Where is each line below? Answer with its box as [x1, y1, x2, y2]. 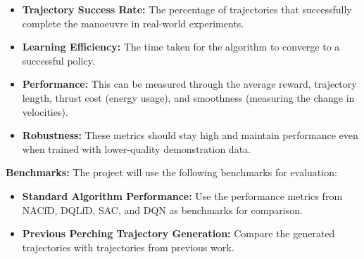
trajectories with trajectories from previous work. [22, 239, 234, 254]
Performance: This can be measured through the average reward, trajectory [22, 77, 357, 91]
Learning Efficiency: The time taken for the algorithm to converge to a [22, 39, 340, 54]
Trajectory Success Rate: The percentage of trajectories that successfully [22, 2, 352, 16]
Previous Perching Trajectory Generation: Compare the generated [22, 226, 335, 241]
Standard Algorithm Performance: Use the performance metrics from [22, 188, 343, 203]
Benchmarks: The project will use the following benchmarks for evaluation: [6, 165, 337, 180]
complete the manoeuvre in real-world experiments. [22, 15, 244, 30]
